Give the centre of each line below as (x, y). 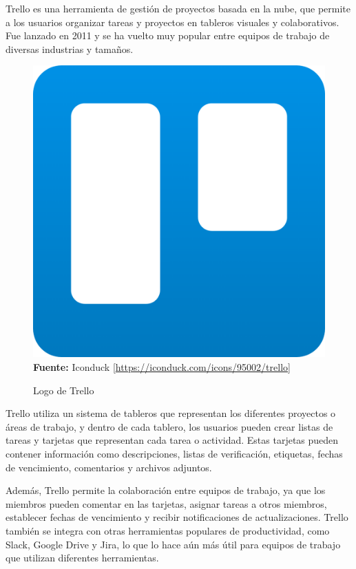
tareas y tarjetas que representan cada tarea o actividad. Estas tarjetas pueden (172, 440)
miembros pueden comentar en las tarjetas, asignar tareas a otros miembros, (166, 503)
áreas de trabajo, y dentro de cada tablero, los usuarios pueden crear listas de (169, 426)
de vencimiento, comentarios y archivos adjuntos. (109, 467)
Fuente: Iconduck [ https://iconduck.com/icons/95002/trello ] (162, 366)
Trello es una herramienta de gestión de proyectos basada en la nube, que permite (178, 8)
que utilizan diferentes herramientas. (82, 558)
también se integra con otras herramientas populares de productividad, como (168, 530)
